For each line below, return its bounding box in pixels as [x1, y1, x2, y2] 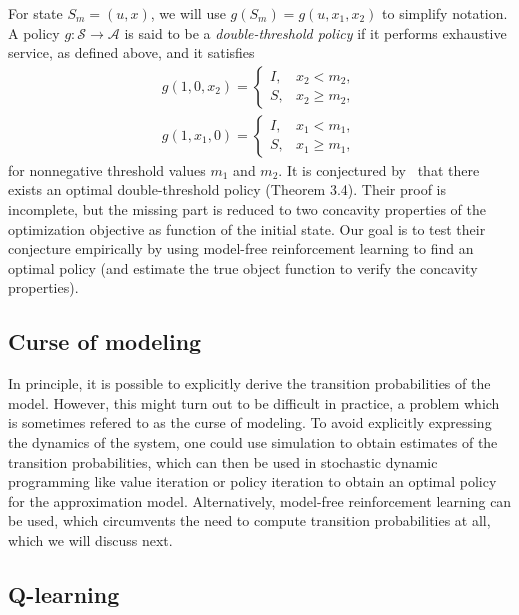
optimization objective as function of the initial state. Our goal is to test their [8, 218, 486, 239]
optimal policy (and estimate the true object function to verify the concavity [8, 257, 478, 278]
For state [8, 3, 63, 23]
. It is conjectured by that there [278, 159, 480, 180]
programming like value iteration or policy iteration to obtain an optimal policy [8, 471, 497, 492]
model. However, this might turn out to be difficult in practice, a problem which [8, 392, 500, 413]
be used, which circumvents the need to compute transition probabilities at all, [8, 510, 491, 531]
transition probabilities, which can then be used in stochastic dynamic [8, 451, 438, 472]
